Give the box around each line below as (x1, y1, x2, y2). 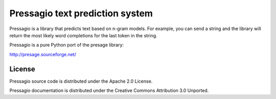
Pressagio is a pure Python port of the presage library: (9, 42, 124, 48)
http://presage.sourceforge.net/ (9, 51, 77, 57)
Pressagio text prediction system (9, 8, 153, 19)
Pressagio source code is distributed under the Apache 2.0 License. (9, 78, 153, 84)
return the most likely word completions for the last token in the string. (9, 32, 158, 38)
